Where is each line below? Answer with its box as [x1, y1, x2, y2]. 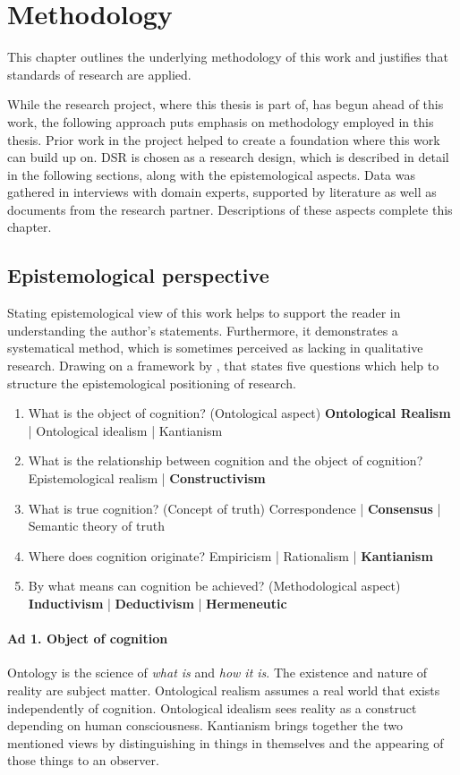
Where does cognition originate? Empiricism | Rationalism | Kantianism [28, 546, 433, 565]
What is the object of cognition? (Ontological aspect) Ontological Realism [28, 404, 451, 422]
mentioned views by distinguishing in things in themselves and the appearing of [7, 733, 444, 752]
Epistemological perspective [7, 261, 269, 289]
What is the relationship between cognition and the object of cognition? [28, 451, 423, 470]
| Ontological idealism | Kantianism [28, 421, 223, 439]
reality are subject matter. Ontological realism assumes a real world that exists [7, 680, 440, 699]
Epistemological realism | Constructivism [28, 469, 266, 488]
